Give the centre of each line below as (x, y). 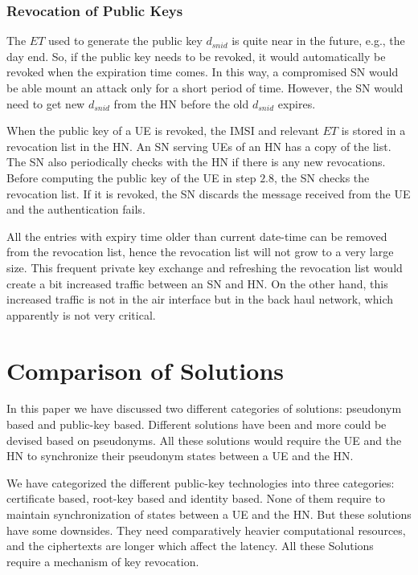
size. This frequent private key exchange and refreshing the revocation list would (205, 267)
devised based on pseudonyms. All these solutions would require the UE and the (204, 440)
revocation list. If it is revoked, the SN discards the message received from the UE (209, 193)
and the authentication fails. (76, 209)
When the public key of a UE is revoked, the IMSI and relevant (163, 130)
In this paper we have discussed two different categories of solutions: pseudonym (204, 408)
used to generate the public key (125, 41)
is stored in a (373, 130)
